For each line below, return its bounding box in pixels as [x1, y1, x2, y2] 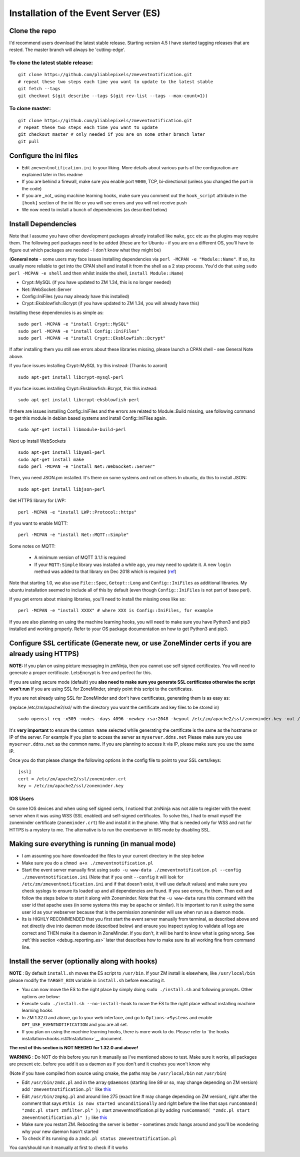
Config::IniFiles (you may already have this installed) [21, 293, 129, 299]
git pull [18, 138, 39, 144]
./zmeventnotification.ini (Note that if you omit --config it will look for [21, 874, 183, 880]
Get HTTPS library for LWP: [9, 497, 66, 503]
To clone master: [9, 105, 51, 112]
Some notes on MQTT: [9, 543, 56, 549]
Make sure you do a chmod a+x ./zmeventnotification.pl [21, 859, 153, 866]
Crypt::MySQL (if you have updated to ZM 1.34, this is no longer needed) [21, 279, 171, 285]
